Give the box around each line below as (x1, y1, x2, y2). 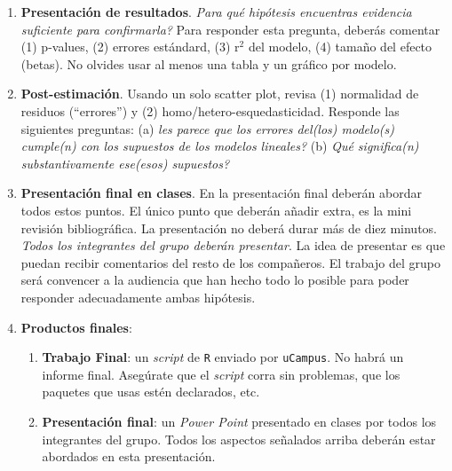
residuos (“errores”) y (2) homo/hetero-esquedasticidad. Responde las (20, 101, 400, 120)
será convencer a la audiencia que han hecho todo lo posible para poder (20, 271, 409, 289)
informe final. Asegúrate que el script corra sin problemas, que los (42, 365, 400, 383)
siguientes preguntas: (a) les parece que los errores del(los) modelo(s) (20, 119, 394, 137)
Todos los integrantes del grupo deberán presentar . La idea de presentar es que (20, 236, 446, 255)
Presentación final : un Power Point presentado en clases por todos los (42, 412, 437, 430)
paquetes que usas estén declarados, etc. (42, 382, 260, 401)
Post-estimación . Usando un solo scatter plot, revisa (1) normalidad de (20, 84, 419, 103)
